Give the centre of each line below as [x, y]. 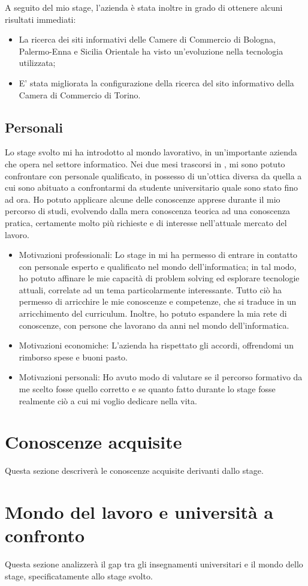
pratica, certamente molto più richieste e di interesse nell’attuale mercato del [146, 222]
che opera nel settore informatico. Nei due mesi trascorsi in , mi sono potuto [145, 163]
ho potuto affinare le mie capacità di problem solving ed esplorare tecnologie [159, 278]
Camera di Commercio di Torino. [80, 94]
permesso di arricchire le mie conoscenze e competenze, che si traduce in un [158, 301]
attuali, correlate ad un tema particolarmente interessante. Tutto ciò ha [150, 289]
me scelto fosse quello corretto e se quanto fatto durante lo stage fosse [147, 389]
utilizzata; [37, 63]
